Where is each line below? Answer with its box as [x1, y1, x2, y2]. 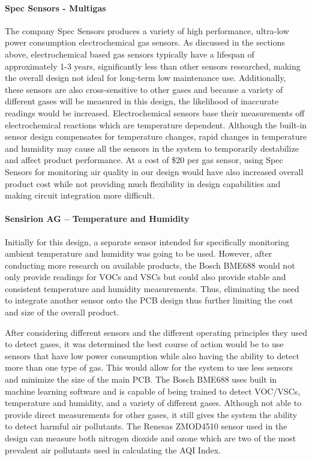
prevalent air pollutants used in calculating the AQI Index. [5, 443, 221, 456]
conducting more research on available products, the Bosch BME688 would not [5, 258, 295, 271]
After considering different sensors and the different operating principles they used [5, 326, 307, 338]
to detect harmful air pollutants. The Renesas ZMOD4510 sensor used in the [5, 420, 287, 432]
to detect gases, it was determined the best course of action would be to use [5, 338, 284, 350]
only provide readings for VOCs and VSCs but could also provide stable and [5, 270, 286, 283]
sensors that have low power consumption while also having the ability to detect [5, 349, 299, 362]
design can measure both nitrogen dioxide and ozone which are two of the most [5, 432, 296, 444]
